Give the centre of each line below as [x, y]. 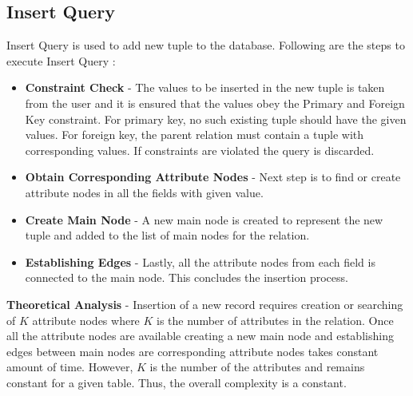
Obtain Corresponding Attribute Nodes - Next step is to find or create [213, 177]
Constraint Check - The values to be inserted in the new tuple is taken [205, 87]
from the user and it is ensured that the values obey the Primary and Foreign [215, 103]
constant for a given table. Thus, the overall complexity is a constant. [177, 382]
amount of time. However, [70, 367]
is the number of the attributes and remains [257, 367]
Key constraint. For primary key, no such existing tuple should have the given [216, 119]
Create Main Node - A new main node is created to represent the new [204, 219]
